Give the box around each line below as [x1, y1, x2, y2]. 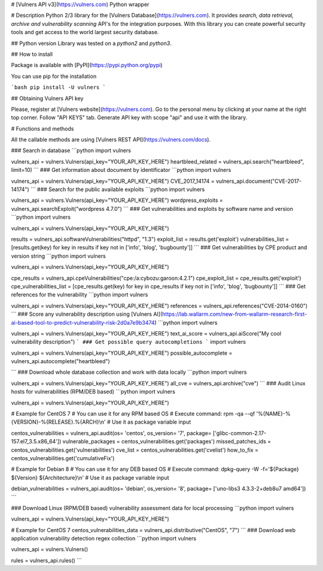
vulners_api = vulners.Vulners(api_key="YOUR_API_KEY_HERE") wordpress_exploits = [11, 197, 224, 204]
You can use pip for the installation [11, 72, 97, 80]
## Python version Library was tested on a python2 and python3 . [11, 40, 172, 47]
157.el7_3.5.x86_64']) [11, 438, 62, 445]
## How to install [11, 50, 53, 58]
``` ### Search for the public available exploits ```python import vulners [30, 186, 205, 193]
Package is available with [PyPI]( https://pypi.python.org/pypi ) [11, 62, 163, 69]
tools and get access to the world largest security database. [11, 29, 159, 36]
